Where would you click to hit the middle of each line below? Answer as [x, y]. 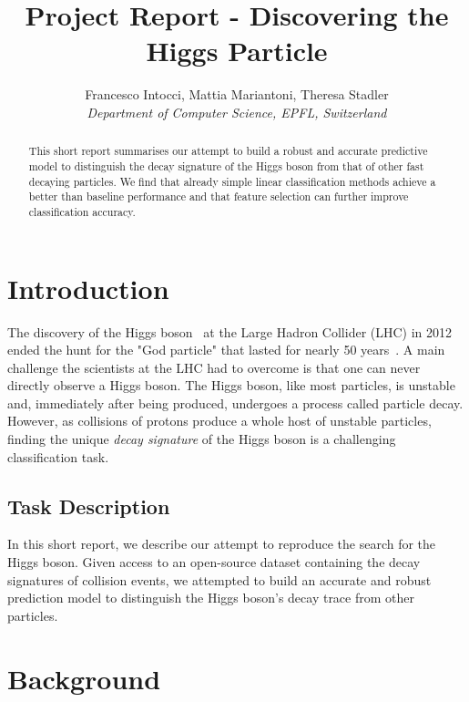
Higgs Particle [237, 51]
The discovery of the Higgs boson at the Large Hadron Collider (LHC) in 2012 [230, 331]
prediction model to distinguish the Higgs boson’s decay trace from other [211, 598]
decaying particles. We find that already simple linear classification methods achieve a [232, 181]
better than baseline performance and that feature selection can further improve [219, 196]
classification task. [58, 456]
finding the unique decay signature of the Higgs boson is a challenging [202, 439]
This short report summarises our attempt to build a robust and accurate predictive [228, 151]
